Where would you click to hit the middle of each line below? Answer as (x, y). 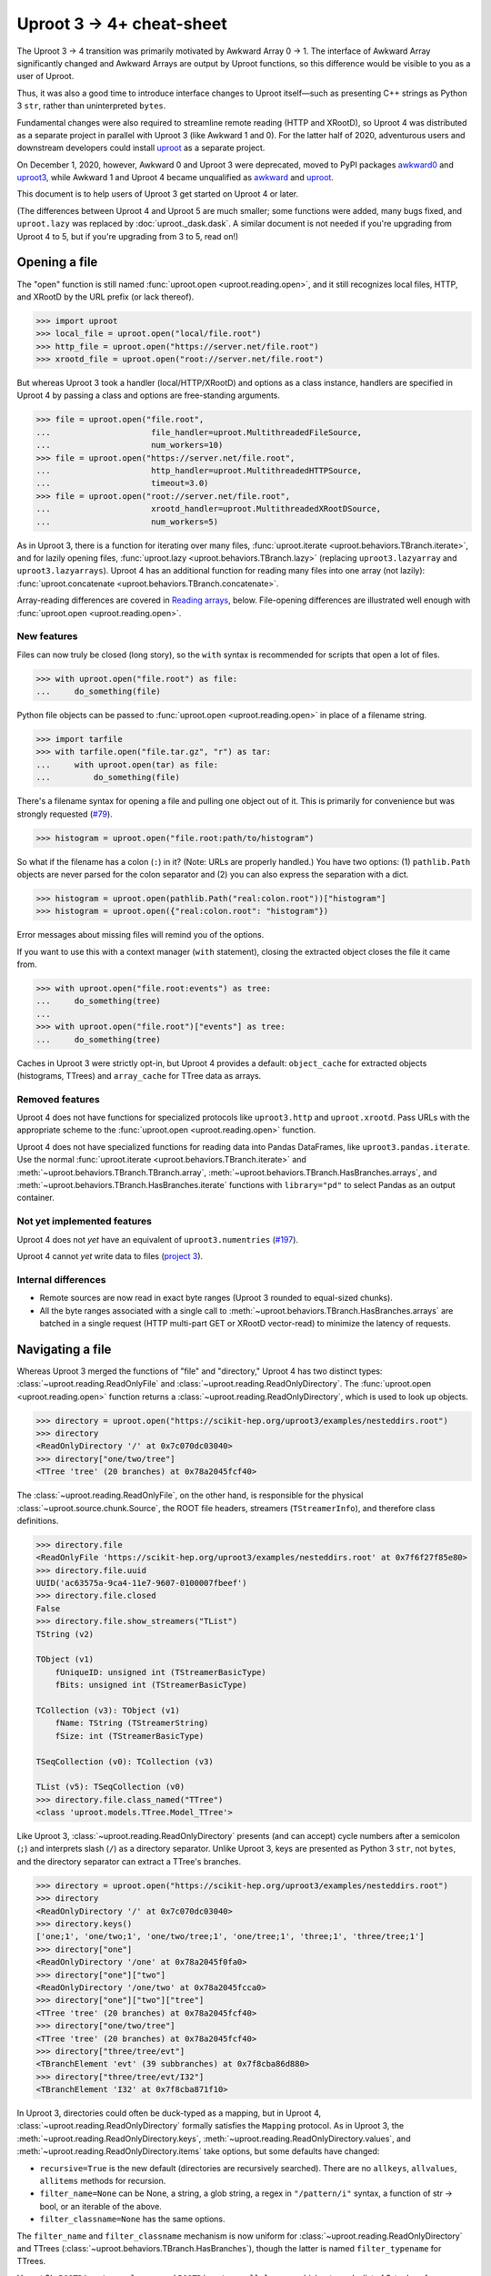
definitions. (38, 1520)
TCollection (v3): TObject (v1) (108, 1710)
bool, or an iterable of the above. (101, 2206)
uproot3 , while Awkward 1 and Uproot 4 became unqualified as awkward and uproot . (175, 178)
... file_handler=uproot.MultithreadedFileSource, (199, 432)
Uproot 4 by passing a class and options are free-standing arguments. (149, 395)
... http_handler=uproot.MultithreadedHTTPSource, (199, 470)
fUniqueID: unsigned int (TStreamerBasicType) (161, 1672)
